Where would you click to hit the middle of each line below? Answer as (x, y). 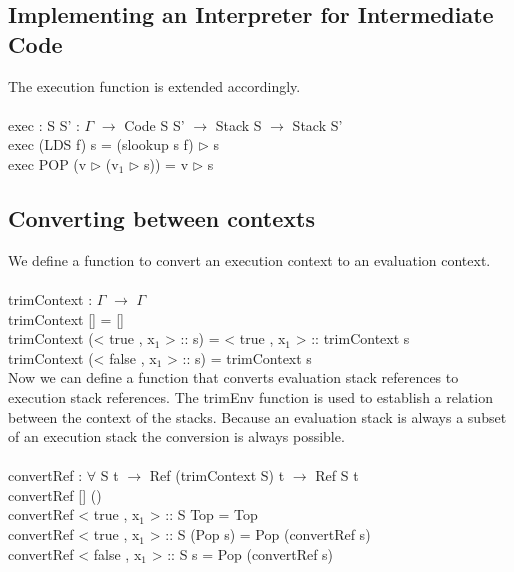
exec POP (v (47, 163)
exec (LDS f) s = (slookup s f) (101, 144)
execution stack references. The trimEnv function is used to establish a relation (250, 396)
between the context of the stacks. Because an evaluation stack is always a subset (257, 416)
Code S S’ (154, 124)
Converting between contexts (161, 217)
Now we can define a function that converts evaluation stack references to (233, 377)
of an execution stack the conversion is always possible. (176, 436)
